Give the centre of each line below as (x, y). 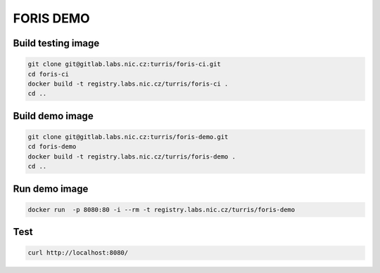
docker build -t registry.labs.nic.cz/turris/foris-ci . (128, 84)
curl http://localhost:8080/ (78, 253)
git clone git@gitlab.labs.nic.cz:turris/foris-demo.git (128, 136)
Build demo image (53, 116)
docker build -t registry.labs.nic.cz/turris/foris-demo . (132, 157)
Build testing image (56, 43)
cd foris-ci (49, 74)
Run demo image (51, 188)
